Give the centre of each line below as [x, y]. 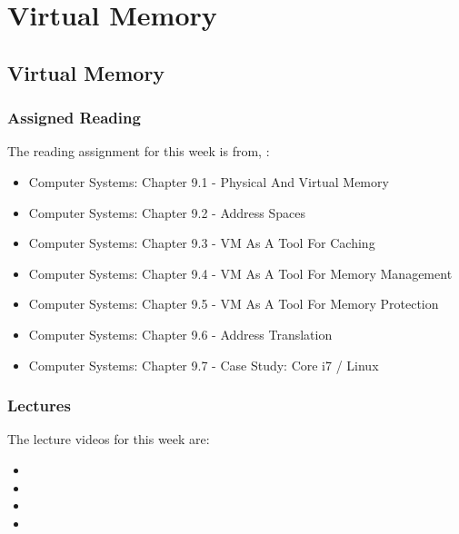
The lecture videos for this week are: [109, 439]
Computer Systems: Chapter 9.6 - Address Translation [180, 334]
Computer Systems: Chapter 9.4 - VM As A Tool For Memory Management [240, 273]
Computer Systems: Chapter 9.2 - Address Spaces [167, 212]
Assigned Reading [74, 118]
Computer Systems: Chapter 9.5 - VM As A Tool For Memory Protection [234, 304]
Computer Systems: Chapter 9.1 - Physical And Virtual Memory [209, 181]
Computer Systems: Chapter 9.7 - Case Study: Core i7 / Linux [204, 365]
